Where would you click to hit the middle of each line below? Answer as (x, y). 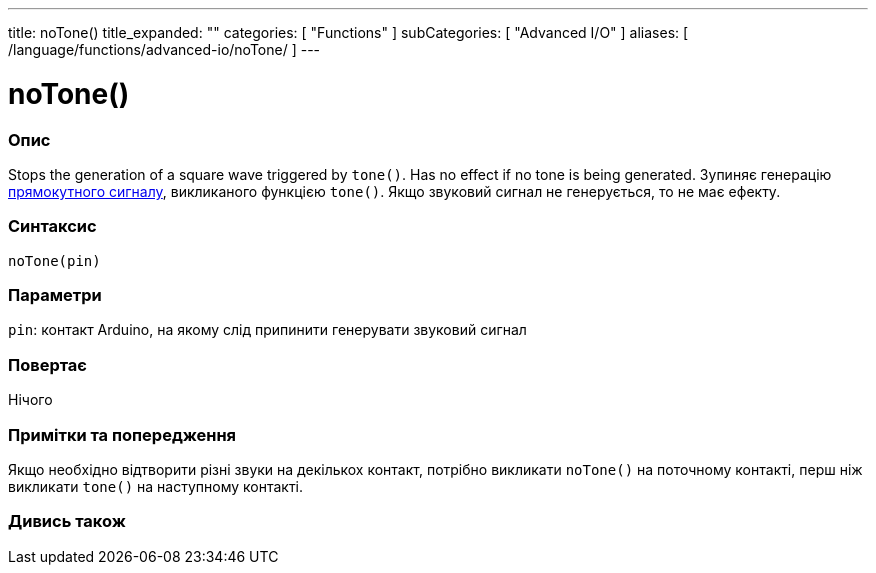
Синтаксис (52, 226)
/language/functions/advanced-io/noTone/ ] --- (164, 49)
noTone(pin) (54, 260)
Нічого (30, 400)
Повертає (47, 364)
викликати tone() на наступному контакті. (155, 486)
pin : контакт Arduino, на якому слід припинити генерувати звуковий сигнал (267, 330)
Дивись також (67, 521)
